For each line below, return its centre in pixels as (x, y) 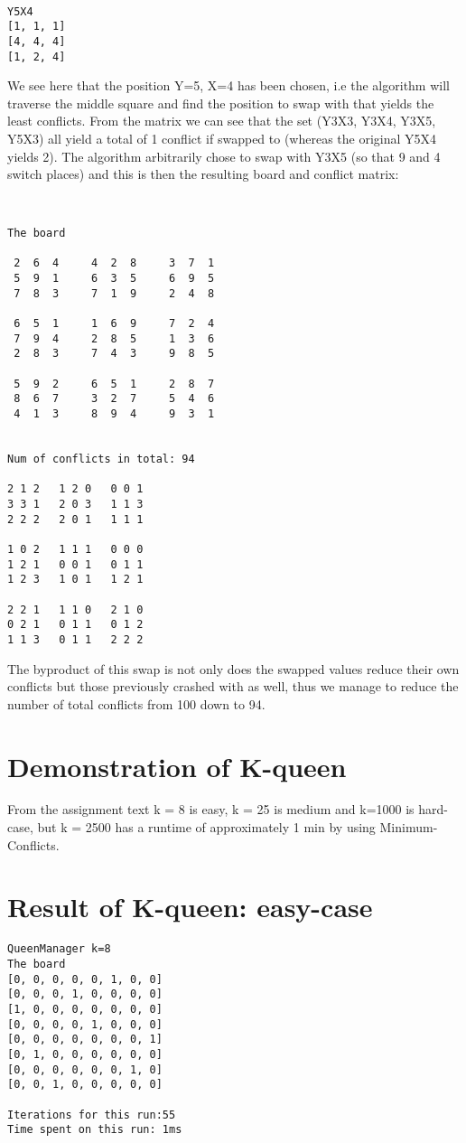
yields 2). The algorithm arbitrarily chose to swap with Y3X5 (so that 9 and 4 (224, 156)
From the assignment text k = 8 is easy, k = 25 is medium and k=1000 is (211, 809)
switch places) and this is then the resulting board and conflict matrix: (203, 174)
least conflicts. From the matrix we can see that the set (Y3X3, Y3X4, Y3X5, (222, 121)
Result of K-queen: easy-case (190, 907)
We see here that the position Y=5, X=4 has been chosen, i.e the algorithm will (228, 85)
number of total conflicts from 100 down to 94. (136, 703)
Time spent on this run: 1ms (95, 1130)
